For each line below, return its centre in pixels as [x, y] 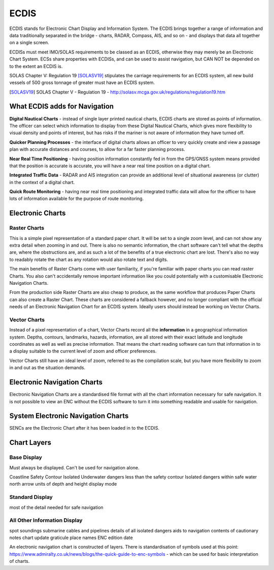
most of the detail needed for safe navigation [56, 507]
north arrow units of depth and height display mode [63, 484]
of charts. [20, 561]
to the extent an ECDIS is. [36, 66]
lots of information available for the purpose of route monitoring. [77, 199]
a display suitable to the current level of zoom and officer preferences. [83, 351]
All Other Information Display [46, 520]
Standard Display [31, 497]
